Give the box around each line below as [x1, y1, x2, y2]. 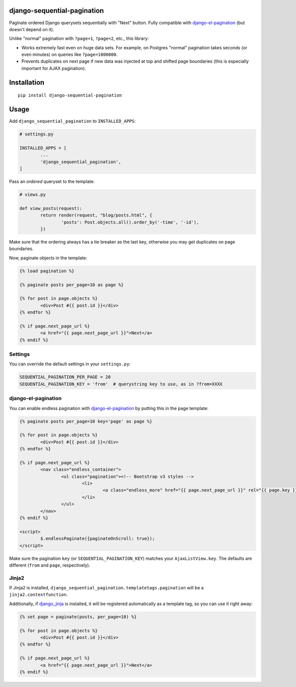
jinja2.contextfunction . [9, 592, 68, 598]
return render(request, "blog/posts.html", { [40, 213, 152, 218]
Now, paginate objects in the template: [9, 254, 87, 261]
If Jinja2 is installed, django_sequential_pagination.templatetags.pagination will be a [9, 585, 204, 591]
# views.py [19, 192, 46, 197]
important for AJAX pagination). [21, 65, 86, 71]
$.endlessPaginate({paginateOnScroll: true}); [40, 536, 155, 542]
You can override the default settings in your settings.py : [9, 361, 131, 367]
